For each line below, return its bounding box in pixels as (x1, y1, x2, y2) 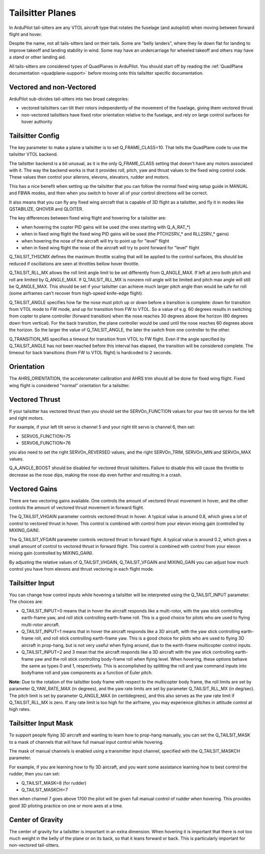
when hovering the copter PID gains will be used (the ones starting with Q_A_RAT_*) (21, 224, 191, 230)
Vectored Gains (9, 485, 57, 493)
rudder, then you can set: (9, 771, 60, 777)
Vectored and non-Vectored (9, 83, 97, 91)
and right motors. (9, 415, 44, 421)
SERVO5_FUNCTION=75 (21, 433, 71, 439)
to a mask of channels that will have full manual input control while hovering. (9, 739, 164, 745)
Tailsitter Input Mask (9, 719, 74, 728)
